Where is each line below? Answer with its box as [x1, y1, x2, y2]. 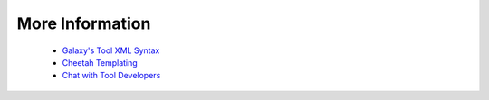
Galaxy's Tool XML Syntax [62, 45, 160, 56]
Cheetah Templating [62, 57, 138, 68]
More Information [16, 14, 151, 33]
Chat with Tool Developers [62, 70, 161, 81]
